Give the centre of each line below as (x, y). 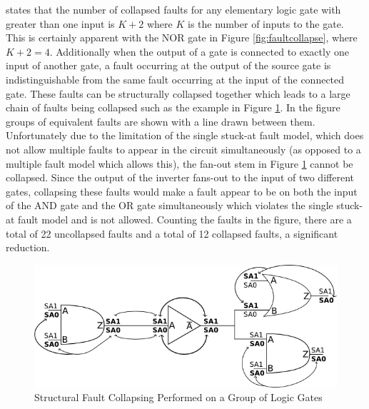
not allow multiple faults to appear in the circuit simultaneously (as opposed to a (183, 149)
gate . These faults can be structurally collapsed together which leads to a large (178, 93)
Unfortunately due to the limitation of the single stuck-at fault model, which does (185, 135)
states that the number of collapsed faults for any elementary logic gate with (173, 9)
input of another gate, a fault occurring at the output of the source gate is (168, 65)
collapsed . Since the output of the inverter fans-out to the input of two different (180, 177)
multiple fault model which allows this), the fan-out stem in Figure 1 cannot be (180, 163)
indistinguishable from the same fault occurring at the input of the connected (175, 79)
